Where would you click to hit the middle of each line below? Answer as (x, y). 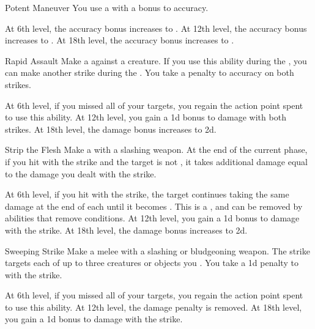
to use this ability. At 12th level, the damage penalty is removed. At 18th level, (154, 307)
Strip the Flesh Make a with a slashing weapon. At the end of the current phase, (156, 150)
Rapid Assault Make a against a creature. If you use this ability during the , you (156, 60)
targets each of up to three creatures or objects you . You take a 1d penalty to (152, 263)
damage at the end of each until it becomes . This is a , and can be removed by (154, 206)
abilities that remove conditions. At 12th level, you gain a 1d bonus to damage (152, 218)
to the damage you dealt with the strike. (81, 173)
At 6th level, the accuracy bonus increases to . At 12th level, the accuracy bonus (156, 28)
